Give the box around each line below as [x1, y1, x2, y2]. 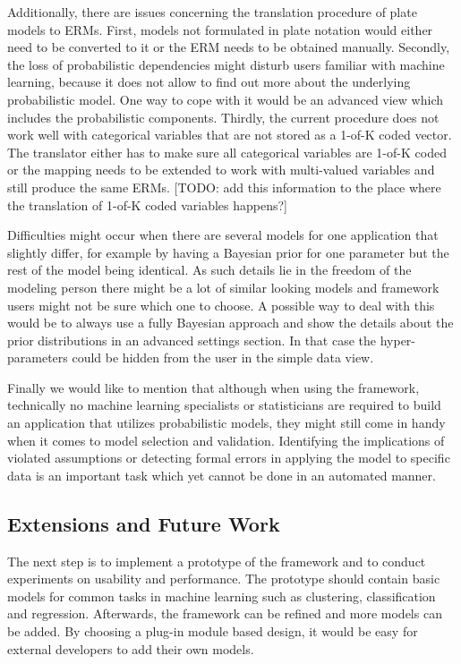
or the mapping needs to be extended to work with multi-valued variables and [7, 160, 435, 179]
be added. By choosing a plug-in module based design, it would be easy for [7, 622, 418, 641]
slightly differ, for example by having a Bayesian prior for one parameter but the [7, 243, 449, 261]
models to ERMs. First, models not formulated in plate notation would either [7, 20, 433, 38]
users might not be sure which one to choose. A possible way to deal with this [7, 295, 435, 314]
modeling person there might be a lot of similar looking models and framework [7, 277, 440, 296]
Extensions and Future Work [7, 509, 280, 537]
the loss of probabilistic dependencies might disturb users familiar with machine [7, 55, 445, 73]
